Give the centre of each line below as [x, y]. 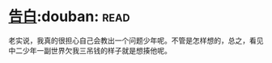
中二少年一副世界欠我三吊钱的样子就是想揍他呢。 [90, 50]
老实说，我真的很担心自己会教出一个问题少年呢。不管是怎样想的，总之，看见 [136, 40]
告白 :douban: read [69, 17]
